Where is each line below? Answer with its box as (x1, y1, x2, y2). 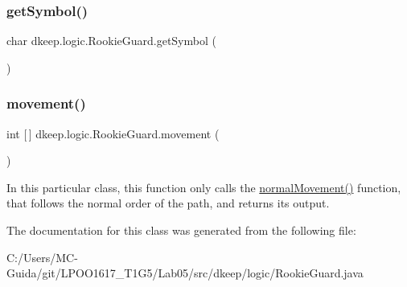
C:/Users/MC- (6, 248, 78, 265)
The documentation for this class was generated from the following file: (6, 222, 356, 238)
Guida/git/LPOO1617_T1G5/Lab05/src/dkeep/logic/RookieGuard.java (6, 264, 364, 281)
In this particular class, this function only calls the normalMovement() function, (6, 178, 401, 195)
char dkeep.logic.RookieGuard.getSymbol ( (6, 32, 216, 49)
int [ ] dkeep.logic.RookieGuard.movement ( (6, 125, 220, 141)
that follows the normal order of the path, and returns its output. (6, 195, 330, 211)
